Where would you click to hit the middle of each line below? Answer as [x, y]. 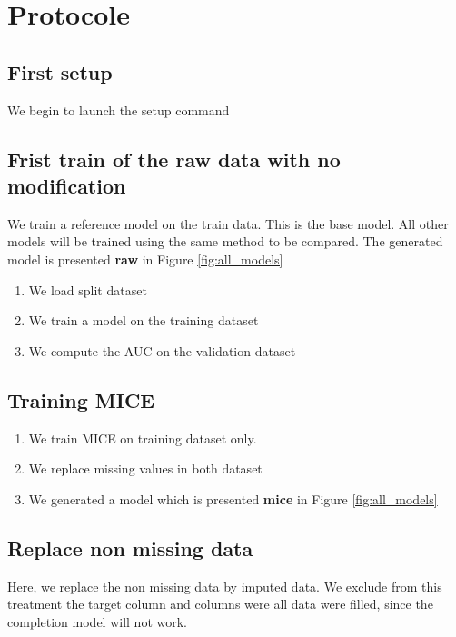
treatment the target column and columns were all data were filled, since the [220, 604]
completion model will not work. [97, 621]
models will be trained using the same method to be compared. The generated [225, 241]
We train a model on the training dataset [144, 320]
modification [67, 185]
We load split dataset [88, 289]
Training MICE [81, 399]
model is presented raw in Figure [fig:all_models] [145, 259]
